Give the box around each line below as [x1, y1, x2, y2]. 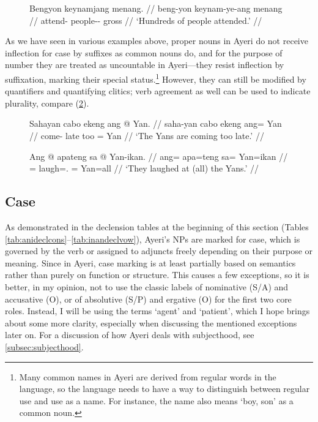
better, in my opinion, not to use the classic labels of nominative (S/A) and [5, 280, 289, 293]
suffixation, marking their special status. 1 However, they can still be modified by [5, 70, 306, 85]
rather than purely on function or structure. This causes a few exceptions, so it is [5, 268, 309, 281]
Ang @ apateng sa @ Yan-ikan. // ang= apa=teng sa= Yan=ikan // [29, 149, 288, 162]
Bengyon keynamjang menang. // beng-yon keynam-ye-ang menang [29, 2, 283, 14]
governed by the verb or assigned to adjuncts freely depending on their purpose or [5, 244, 313, 257]
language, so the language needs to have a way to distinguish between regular [19, 382, 310, 395]
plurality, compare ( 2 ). [5, 96, 89, 109]
